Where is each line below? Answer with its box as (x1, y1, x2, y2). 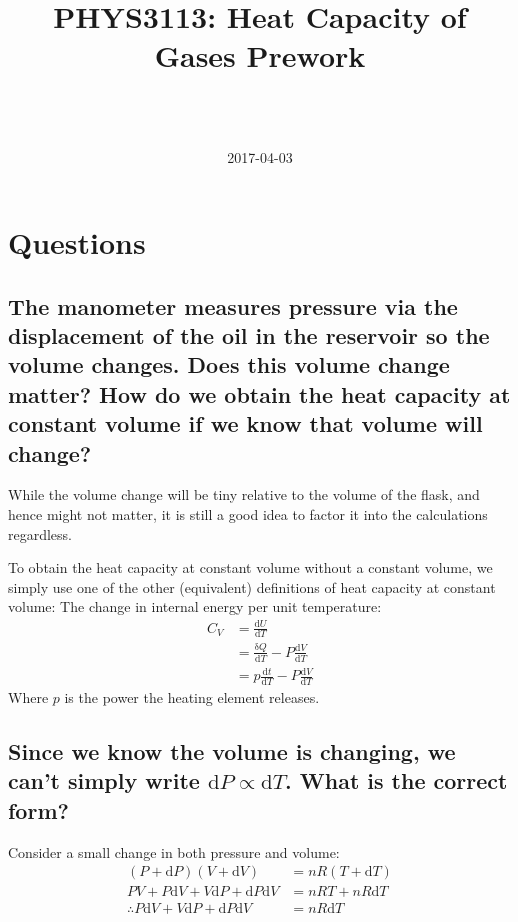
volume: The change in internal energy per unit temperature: (8, 596, 382, 617)
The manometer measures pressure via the (8, 290, 458, 321)
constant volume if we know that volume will (8, 408, 483, 439)
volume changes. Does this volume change (8, 349, 450, 380)
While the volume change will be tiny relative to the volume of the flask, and (8, 484, 480, 505)
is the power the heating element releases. (64, 686, 320, 707)
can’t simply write (8, 765, 200, 796)
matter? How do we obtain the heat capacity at (8, 378, 511, 409)
